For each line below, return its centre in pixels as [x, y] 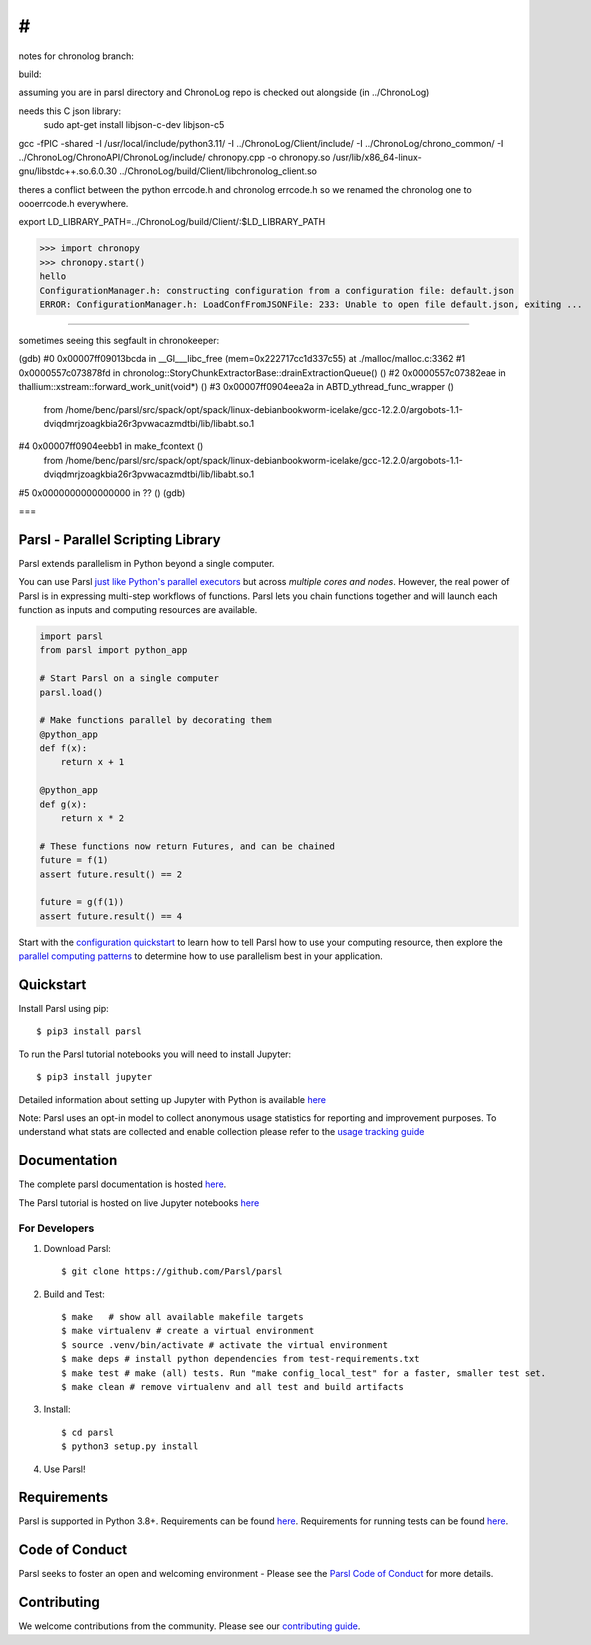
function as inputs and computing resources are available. [138, 609]
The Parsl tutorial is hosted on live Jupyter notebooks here [139, 1202]
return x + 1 [92, 762]
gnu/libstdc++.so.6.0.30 [67, 171]
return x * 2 [92, 818]
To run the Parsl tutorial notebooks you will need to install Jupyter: [155, 1054]
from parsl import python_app [113, 650]
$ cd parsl [88, 1432]
